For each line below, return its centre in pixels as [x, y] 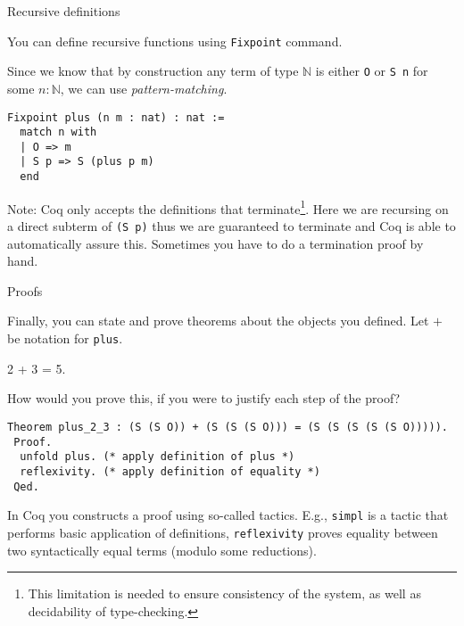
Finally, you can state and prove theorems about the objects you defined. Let [218, 321]
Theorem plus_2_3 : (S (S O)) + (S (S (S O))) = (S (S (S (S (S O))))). [228, 427]
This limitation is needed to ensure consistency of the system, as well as [224, 593]
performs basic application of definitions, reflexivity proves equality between [223, 532]
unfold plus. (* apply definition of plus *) [157, 457]
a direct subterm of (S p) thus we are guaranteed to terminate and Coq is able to [232, 226]
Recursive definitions [64, 11]
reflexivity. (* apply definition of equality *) [170, 471]
